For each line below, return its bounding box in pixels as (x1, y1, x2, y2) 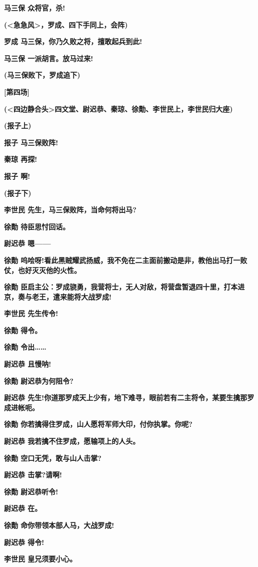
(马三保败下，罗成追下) (4, 70, 80, 80)
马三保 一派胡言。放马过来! (4, 53, 93, 63)
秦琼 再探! (4, 154, 37, 164)
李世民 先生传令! (4, 308, 58, 319)
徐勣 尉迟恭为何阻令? (4, 375, 73, 386)
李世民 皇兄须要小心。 (4, 553, 77, 564)
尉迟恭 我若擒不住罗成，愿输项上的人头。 (4, 436, 140, 446)
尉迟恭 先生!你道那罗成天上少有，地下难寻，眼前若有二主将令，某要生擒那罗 (4, 392, 254, 403)
